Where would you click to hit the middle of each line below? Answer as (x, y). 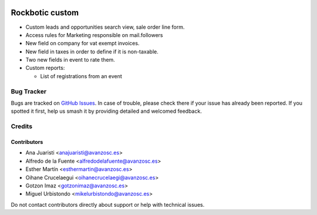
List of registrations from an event (81, 76)
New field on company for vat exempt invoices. (82, 43)
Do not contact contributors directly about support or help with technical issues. (108, 204)
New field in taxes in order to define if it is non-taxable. (92, 51)
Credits (21, 126)
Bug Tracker (29, 91)
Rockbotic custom (45, 13)
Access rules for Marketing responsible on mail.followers (94, 35)
